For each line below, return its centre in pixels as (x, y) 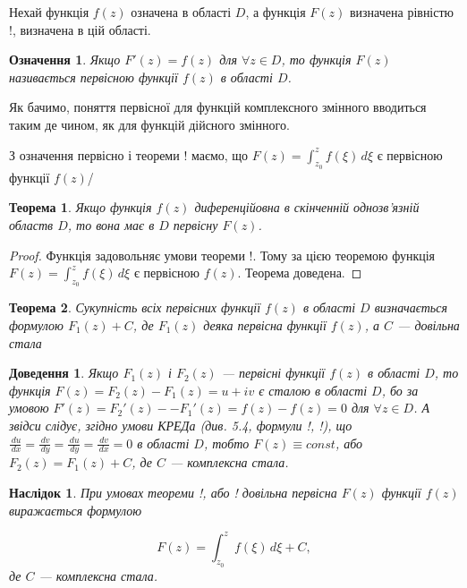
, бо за (400, 390)
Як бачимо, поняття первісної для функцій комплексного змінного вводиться (218, 107)
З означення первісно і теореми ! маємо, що (129, 154)
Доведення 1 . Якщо (64, 373)
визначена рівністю (402, 12)
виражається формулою (76, 510)
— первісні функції (273, 373)
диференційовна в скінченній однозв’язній (307, 207)
